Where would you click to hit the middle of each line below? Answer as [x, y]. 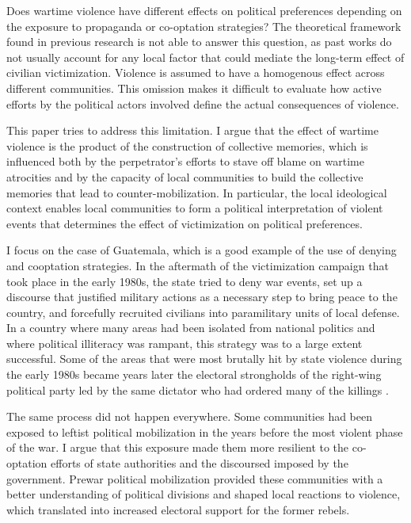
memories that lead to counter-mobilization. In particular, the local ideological [197, 192]
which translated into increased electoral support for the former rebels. [178, 509]
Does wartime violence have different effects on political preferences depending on [204, 10]
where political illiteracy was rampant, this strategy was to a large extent [185, 343]
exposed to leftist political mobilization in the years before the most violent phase [205, 431]
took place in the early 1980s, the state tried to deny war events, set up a [185, 281]
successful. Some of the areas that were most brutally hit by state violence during [204, 359]
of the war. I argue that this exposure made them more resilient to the [178, 447]
